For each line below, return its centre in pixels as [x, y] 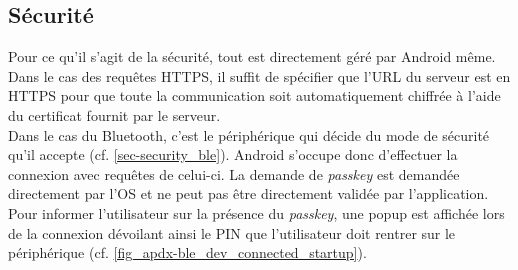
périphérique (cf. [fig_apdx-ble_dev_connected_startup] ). [187, 252]
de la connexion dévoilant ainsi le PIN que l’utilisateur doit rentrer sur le [232, 232]
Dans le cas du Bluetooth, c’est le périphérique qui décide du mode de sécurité [249, 134]
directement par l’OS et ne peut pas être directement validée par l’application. [248, 193]
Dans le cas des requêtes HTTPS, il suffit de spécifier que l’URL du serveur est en [259, 75]
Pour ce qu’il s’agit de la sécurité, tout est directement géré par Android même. [252, 56]
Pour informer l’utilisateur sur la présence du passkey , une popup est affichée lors [256, 212]
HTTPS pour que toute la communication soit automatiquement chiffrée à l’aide [254, 95]
